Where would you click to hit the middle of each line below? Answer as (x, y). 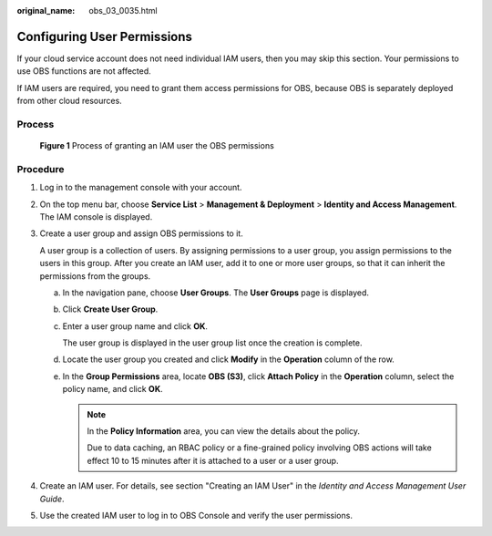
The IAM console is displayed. (96, 216)
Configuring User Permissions (105, 36)
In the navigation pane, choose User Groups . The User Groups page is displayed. (215, 293)
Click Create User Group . (110, 309)
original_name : (46, 10)
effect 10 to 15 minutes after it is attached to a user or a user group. (213, 460)
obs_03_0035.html (123, 10)
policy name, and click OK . (113, 389)
